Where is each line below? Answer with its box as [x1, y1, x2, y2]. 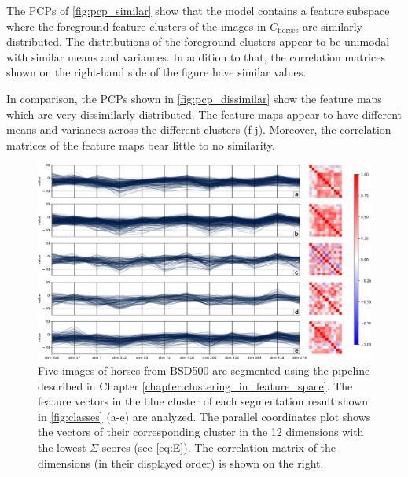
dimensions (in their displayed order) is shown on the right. [38, 454, 324, 471]
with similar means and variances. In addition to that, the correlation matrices [6, 48, 385, 65]
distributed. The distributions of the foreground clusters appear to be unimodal [6, 33, 390, 50]
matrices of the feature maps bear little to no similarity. [6, 136, 275, 153]
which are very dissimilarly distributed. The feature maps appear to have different [6, 105, 402, 122]
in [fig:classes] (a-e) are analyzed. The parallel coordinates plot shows [38, 408, 371, 424]
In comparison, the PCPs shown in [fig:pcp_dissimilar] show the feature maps [6, 90, 382, 106]
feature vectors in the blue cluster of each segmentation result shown [38, 393, 369, 409]
